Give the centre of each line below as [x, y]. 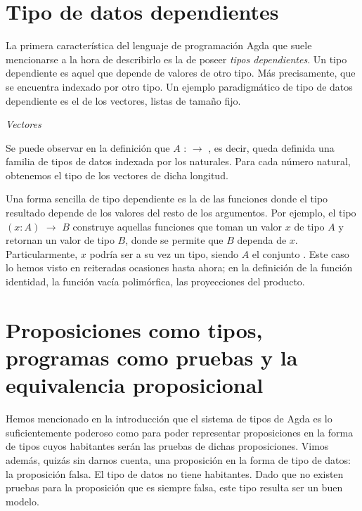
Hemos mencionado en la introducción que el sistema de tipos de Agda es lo [169, 419]
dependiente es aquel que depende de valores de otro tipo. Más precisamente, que [181, 73]
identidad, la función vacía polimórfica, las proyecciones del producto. [155, 282]
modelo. [22, 501]
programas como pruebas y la [152, 357]
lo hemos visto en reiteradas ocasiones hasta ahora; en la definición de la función [179, 267]
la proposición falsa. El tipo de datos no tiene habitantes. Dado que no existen [175, 473]
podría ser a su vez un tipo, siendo [164, 253]
